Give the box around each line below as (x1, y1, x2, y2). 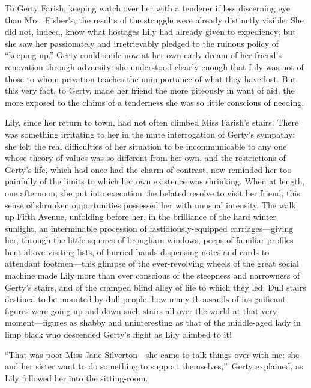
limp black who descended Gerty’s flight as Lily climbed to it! (5, 328, 232, 341)
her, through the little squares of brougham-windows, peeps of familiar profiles (5, 234, 294, 246)
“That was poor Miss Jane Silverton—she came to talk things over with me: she (5, 348, 300, 360)
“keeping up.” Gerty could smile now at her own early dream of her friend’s (5, 49, 282, 61)
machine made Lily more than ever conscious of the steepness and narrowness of (5, 269, 300, 282)
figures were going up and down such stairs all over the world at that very (5, 304, 277, 317)
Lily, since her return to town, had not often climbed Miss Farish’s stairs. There (5, 116, 299, 129)
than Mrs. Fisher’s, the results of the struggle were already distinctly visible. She (5, 13, 304, 26)
